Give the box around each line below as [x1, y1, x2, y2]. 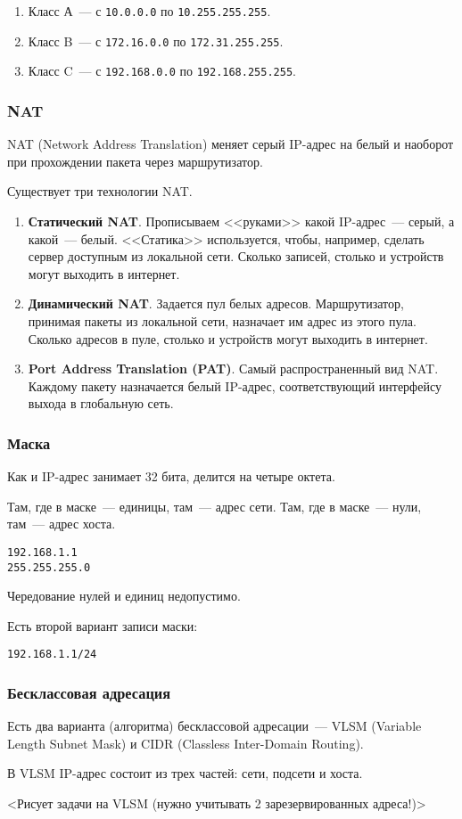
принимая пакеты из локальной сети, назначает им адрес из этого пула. [28, 311, 417, 330]
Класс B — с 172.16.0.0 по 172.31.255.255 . [28, 31, 284, 50]
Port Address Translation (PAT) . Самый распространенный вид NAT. [28, 359, 439, 378]
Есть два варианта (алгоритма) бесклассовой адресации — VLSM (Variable [7, 717, 422, 735]
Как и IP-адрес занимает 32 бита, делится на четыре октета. [7, 467, 335, 486]
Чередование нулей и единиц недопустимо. [7, 586, 241, 605]
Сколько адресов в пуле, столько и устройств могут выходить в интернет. [28, 329, 428, 348]
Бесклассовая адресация [7, 681, 171, 703]
